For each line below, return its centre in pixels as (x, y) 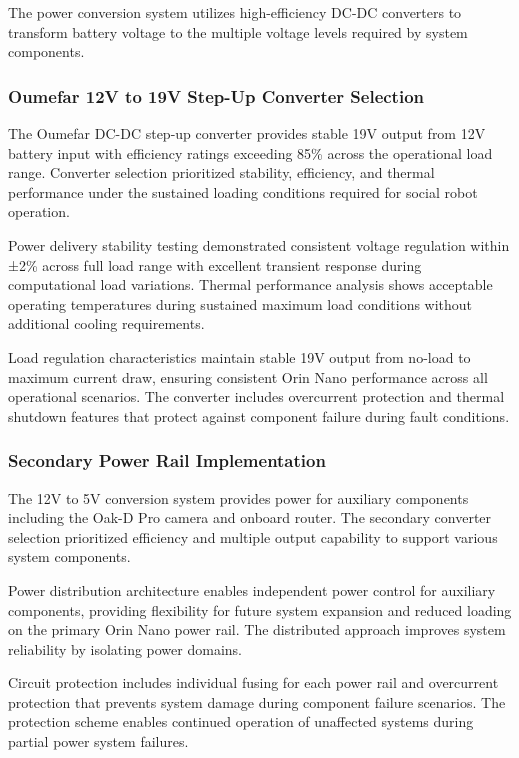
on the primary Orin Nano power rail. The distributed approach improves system (257, 629)
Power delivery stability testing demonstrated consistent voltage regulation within (259, 244)
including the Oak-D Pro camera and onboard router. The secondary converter (250, 517)
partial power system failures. (98, 741)
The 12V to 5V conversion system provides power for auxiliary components (238, 497)
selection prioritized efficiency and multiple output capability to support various (253, 536)
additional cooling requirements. (106, 323)
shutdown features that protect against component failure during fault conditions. (259, 415)
